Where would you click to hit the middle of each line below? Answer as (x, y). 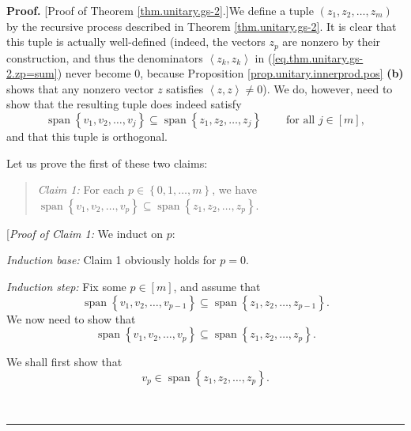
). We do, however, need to (328, 88)
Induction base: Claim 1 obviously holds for (111, 260)
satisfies (185, 88)
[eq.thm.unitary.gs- (318, 57)
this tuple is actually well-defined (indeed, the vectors (136, 42)
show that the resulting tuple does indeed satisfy (124, 104)
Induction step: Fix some (66, 286)
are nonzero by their (332, 42)
